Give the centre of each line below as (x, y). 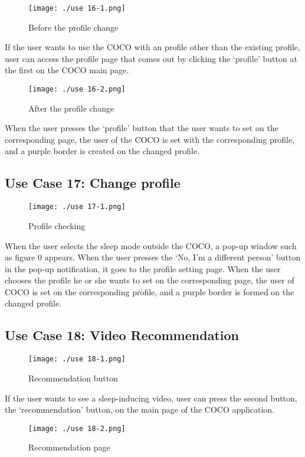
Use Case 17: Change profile (93, 183)
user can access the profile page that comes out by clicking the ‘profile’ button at (151, 58)
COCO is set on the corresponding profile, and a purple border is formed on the (150, 291)
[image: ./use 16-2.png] (77, 89)
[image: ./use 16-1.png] (77, 8)
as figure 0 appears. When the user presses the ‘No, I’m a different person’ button (153, 257)
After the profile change (71, 108)
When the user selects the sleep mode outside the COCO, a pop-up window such (151, 245)
